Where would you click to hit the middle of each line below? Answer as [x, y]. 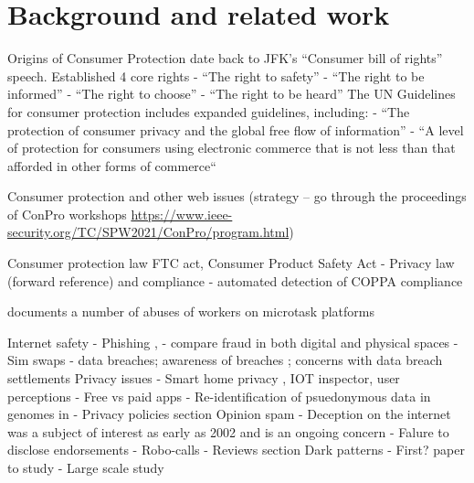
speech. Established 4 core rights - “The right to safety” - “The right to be [216, 75]
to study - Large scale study [86, 467]
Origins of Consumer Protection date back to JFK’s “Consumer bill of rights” [225, 58]
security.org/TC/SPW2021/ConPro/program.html [148, 232]
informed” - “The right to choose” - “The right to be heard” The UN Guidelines [232, 94]
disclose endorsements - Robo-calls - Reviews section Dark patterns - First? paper [236, 450]
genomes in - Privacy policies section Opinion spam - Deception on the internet [229, 414]
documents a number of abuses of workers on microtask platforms [191, 311]
